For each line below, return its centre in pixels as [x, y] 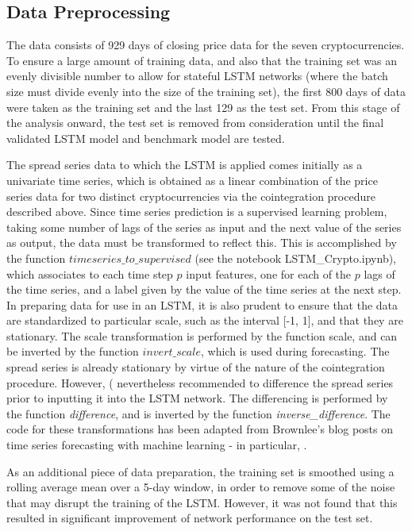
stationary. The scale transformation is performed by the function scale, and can [202, 335]
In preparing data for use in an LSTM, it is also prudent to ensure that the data [202, 304]
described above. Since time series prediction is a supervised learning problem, [197, 212]
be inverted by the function [73, 351]
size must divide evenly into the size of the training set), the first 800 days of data [206, 91]
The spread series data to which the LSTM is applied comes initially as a [185, 165]
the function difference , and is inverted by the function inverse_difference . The [198, 413]
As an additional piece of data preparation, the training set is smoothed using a [200, 471]
